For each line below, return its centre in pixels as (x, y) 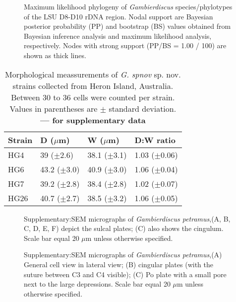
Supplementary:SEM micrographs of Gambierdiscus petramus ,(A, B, (127, 218)
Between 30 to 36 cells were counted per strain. (93, 97)
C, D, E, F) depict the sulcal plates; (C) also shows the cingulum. (124, 228)
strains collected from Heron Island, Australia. (93, 85)
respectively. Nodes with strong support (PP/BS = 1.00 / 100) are (125, 45)
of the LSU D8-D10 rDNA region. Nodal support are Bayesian (118, 16)
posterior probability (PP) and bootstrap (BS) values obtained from (127, 26)
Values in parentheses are (54, 108)
